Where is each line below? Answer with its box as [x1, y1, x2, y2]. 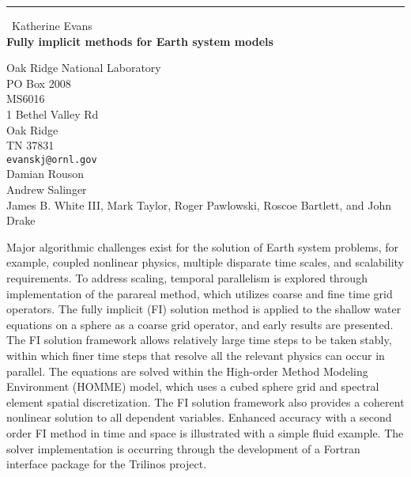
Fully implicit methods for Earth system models [6, 32, 273, 49]
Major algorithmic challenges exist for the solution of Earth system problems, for [6, 238, 398, 255]
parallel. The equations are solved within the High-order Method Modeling [6, 362, 368, 379]
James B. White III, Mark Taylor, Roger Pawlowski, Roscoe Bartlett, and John [6, 196, 392, 213]
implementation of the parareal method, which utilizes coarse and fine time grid [6, 285, 393, 301]
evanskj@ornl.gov [6, 153, 97, 165]
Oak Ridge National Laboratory [6, 59, 161, 76]
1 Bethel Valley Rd [6, 105, 99, 122]
